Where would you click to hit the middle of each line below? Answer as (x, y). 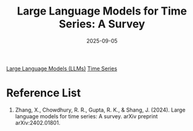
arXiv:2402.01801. (38, 123)
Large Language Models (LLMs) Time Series (62, 69)
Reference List (43, 93)
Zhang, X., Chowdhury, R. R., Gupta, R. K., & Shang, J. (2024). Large (100, 110)
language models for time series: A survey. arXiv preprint (86, 116)
